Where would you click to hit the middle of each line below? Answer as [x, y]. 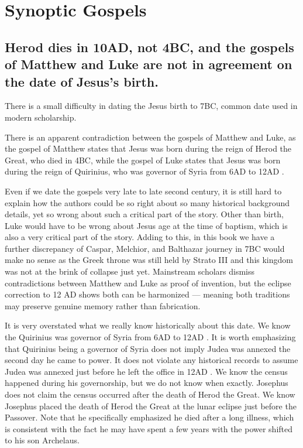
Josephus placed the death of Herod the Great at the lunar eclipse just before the [151, 406]
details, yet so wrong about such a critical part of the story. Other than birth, [144, 214]
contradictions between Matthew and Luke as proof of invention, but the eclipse [148, 283]
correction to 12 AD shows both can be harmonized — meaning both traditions [147, 294]
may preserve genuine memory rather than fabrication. [103, 305]
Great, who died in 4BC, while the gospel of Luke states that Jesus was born [143, 160]
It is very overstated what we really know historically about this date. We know [148, 325]
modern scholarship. [41, 117]
